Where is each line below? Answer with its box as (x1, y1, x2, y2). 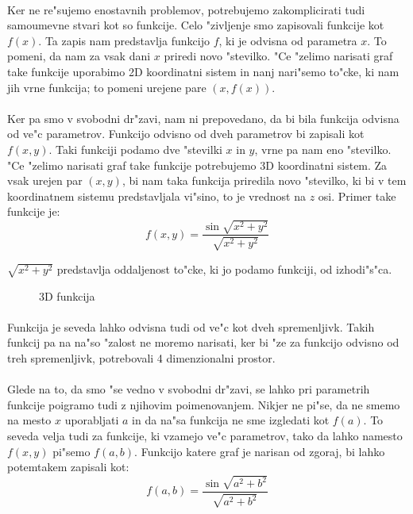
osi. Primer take (318, 187, 396, 204)
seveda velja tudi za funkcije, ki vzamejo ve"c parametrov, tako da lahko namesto (7, 427, 403, 443)
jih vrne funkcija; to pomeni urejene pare (7, 79, 206, 95)
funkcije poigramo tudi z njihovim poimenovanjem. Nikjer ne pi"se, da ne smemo (7, 396, 400, 412)
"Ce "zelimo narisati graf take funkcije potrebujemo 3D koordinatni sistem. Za (7, 156, 388, 173)
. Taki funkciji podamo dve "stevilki (48, 140, 222, 157)
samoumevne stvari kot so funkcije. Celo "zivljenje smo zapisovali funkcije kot (7, 17, 384, 33)
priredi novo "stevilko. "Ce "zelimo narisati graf (164, 48, 393, 64)
